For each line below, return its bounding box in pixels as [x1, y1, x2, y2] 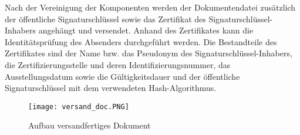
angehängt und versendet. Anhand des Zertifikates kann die [38, 24, 254, 36]
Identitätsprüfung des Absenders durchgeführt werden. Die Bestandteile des [5, 35, 277, 48]
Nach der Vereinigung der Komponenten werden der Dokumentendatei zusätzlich [5, 1, 296, 13]
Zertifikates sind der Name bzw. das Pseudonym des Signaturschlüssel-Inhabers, [5, 47, 292, 59]
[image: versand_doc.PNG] [28, 102, 129, 111]
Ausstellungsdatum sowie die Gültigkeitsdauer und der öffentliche [5, 70, 240, 82]
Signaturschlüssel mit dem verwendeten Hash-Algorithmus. [5, 82, 217, 94]
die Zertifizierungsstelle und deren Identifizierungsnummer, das [5, 58, 231, 70]
